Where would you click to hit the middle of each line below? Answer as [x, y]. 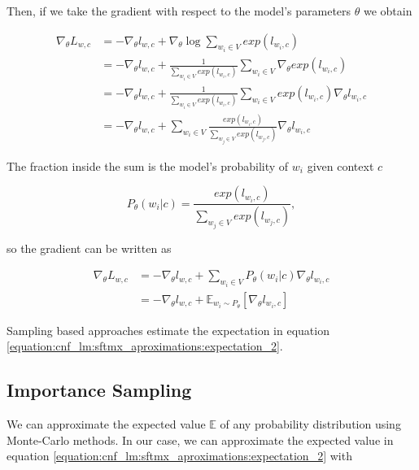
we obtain [388, 11]
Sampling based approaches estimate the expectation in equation [168, 330]
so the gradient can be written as [89, 248]
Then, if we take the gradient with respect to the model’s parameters [179, 11]
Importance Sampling [99, 390]
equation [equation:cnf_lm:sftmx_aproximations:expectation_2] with [179, 456]
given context [340, 165]
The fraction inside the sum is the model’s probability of [148, 165]
